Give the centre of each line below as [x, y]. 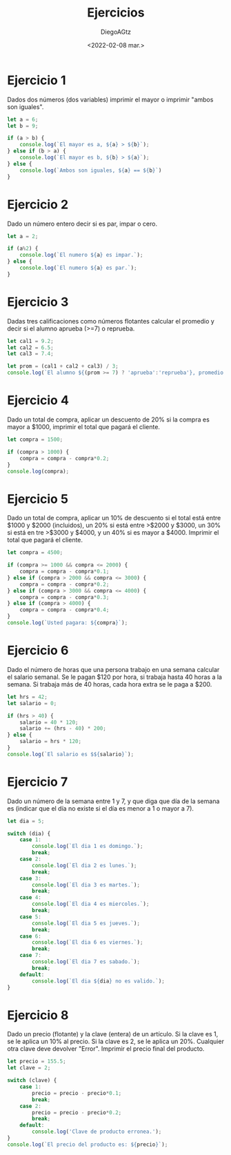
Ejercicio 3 [38, 302]
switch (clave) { [32, 1080]
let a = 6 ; [23, 119]
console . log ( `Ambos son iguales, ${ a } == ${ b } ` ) [91, 170]
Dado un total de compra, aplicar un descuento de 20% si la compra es [109, 419]
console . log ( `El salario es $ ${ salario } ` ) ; [71, 754]
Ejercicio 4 [38, 401]
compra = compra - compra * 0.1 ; [64, 572]
